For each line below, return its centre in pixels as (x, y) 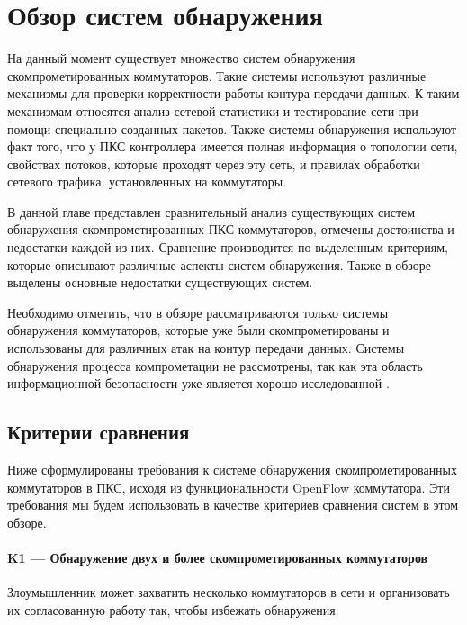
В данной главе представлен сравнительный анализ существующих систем (211, 211)
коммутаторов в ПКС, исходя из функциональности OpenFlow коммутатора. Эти (229, 487)
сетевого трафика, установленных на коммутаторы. (147, 181)
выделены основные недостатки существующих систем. (160, 282)
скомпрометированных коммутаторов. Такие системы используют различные (217, 75)
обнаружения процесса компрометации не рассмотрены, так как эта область (215, 365)
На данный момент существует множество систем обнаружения (181, 58)
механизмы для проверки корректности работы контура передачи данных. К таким (233, 93)
